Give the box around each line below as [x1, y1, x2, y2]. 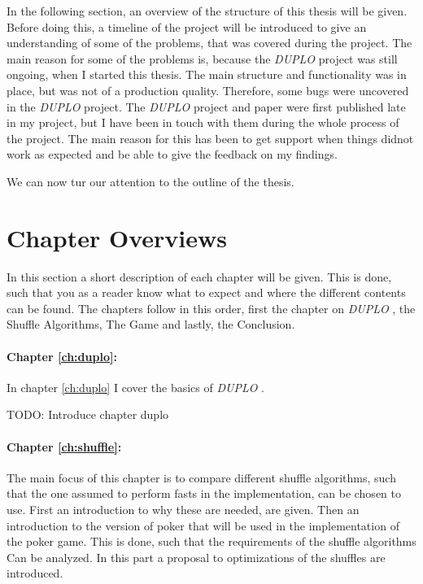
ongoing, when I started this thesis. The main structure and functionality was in [7, 66, 407, 83]
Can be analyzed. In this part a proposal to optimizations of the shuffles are [7, 548, 386, 565]
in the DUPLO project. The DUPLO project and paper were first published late [7, 98, 406, 115]
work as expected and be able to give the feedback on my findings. [7, 146, 338, 163]
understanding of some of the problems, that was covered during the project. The [7, 34, 412, 51]
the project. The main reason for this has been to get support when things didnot [7, 129, 414, 146]
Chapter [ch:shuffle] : [7, 438, 122, 455]
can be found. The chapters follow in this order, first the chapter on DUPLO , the [7, 299, 416, 316]
